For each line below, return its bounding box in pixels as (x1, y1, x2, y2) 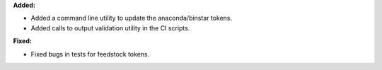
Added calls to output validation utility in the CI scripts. (30, 23, 190, 32)
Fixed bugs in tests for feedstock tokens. (30, 49, 150, 58)
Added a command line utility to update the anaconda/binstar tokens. (30, 14, 233, 23)
